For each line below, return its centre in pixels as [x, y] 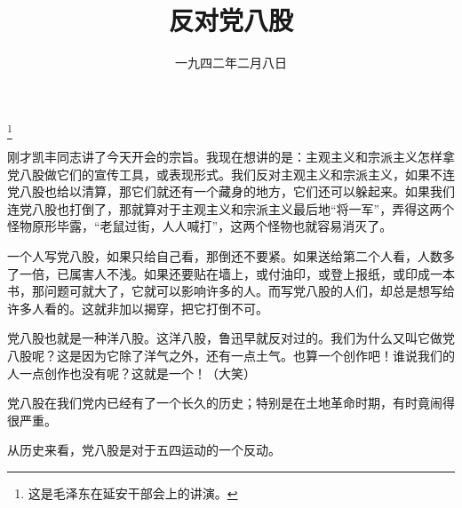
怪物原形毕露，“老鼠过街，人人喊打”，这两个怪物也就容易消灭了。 [200, 226]
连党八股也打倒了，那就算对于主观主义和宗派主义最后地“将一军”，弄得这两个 [231, 208]
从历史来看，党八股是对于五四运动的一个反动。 [144, 450]
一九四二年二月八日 [231, 63]
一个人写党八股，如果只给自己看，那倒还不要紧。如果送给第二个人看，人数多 [231, 256]
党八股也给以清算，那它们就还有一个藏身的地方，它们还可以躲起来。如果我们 [231, 191]
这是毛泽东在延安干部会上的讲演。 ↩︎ [133, 492]
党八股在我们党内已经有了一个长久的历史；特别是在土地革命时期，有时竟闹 [225, 403]
